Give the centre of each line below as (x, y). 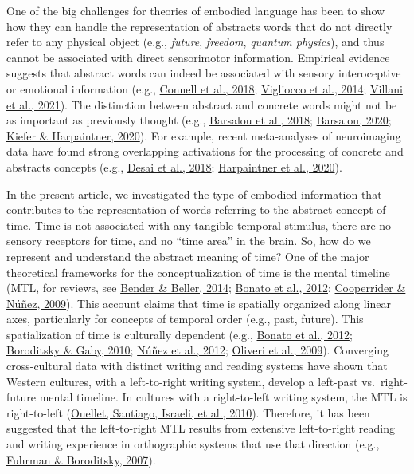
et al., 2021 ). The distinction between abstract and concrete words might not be (202, 104)
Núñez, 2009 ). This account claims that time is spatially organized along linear (199, 303)
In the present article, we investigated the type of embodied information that (194, 194)
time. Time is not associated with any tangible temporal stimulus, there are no (199, 225)
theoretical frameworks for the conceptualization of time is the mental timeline (198, 272)
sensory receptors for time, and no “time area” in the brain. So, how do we (189, 241)
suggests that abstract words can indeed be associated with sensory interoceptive (204, 73)
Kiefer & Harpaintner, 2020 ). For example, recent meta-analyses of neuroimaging (204, 135)
